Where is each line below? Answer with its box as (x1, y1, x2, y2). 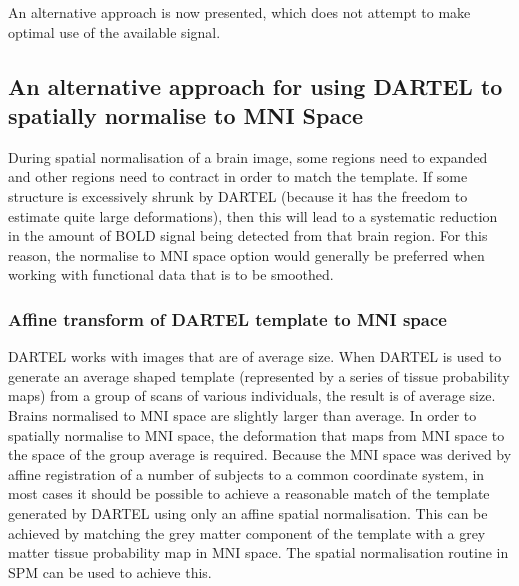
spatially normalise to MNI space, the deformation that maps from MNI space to (8, 424, 505, 445)
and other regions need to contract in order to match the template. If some (8, 166, 468, 187)
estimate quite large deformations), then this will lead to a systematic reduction (8, 205, 498, 226)
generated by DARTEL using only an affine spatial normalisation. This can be (8, 502, 488, 523)
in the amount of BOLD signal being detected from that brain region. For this (8, 225, 488, 246)
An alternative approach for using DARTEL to (8, 70, 503, 101)
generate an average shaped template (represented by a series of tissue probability (8, 365, 510, 386)
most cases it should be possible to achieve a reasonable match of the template (8, 483, 490, 504)
